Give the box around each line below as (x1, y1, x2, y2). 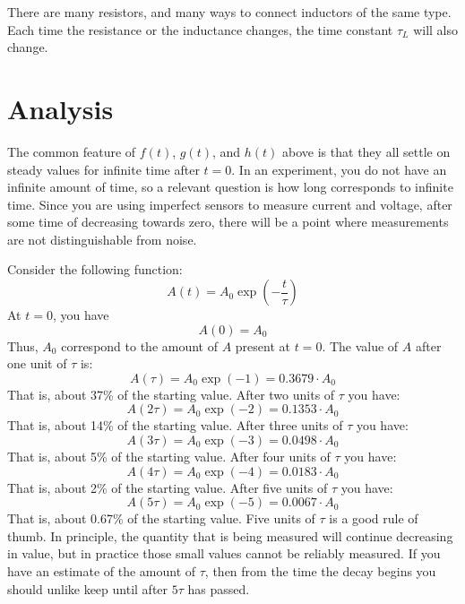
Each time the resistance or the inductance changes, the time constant (7, 20, 393, 39)
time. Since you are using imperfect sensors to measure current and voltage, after (7, 194, 452, 213)
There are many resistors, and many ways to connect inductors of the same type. (7, 3, 452, 21)
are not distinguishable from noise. (7, 229, 197, 248)
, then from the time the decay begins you (204, 562, 436, 580)
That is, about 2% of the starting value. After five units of (7, 478, 328, 496)
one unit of (7, 354, 67, 373)
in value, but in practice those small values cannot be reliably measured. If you (7, 544, 441, 563)
